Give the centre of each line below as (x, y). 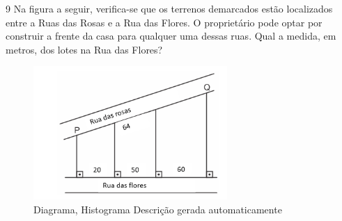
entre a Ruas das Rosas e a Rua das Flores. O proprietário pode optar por (164, 22)
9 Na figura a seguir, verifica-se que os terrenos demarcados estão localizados (169, 8)
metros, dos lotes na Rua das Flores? (84, 49)
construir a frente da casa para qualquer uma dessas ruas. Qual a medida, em (171, 36)
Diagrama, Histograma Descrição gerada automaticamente (158, 209)
